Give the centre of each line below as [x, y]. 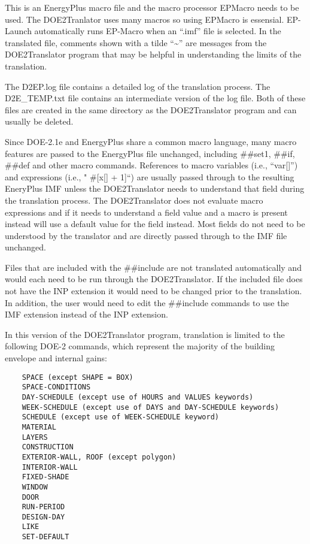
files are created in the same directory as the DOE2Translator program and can [151, 109]
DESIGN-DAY [43, 517]
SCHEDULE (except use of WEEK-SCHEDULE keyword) [120, 417]
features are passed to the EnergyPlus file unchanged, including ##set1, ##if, [150, 153]
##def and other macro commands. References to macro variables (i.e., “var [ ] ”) [151, 165]
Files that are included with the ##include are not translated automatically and [153, 267]
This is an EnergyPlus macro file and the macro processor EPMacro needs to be [152, 7]
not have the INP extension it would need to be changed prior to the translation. [154, 291]
